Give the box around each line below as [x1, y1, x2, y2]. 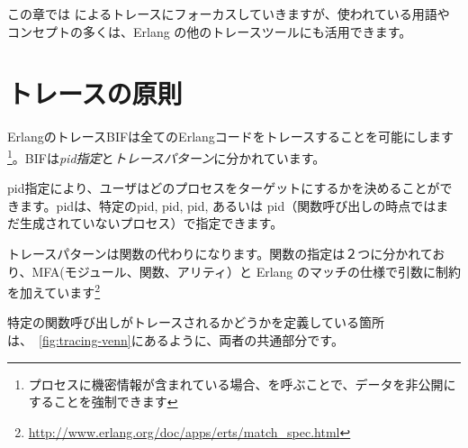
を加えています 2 [7, 280, 101, 301]
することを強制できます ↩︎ [28, 392, 178, 411]
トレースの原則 [7, 75, 183, 112]
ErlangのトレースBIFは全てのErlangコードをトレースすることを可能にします [7, 127, 454, 146]
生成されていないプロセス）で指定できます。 [19, 214, 283, 233]
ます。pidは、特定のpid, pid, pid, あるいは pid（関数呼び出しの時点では [19, 196, 436, 215]
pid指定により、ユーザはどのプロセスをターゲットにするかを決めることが [7, 178, 440, 197]
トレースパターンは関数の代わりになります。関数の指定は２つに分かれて [7, 243, 433, 262]
